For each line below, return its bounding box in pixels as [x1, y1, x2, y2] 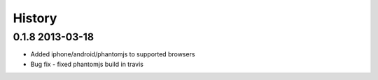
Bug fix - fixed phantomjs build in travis [30, 60, 143, 68]
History [13, 10, 57, 26]
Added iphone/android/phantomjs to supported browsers [30, 50, 195, 58]
